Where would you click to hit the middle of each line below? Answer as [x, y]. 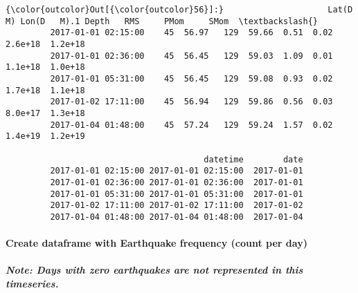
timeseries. [32, 283]
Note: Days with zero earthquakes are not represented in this [154, 270]
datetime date [253, 159]
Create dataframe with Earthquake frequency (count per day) [156, 243]
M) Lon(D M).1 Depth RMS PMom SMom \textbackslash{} [162, 21]
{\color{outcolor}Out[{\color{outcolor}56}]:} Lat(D [179, 10]
